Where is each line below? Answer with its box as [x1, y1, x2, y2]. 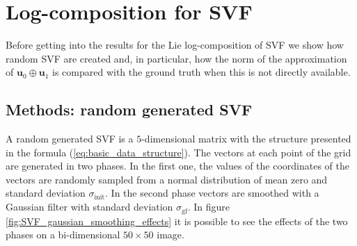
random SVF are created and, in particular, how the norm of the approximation [6, 51, 347, 65]
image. [157, 227, 184, 242]
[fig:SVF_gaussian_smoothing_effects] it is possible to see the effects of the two [6, 213, 348, 228]
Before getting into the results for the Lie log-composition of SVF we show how [6, 38, 344, 52]
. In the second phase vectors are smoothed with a [105, 186, 319, 200]
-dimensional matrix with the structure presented [141, 131, 351, 146]
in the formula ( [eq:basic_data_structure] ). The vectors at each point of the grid [6, 145, 351, 159]
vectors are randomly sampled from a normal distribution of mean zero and [6, 172, 328, 186]
